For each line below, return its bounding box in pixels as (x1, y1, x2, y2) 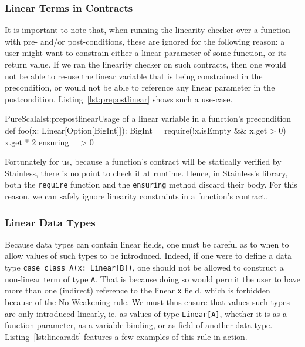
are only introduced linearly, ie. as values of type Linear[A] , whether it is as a (5, 307, 287, 319)
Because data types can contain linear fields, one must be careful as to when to (5, 238, 289, 250)
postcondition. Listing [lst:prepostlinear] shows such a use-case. (5, 92, 233, 105)
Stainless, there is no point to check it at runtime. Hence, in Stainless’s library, (5, 166, 288, 179)
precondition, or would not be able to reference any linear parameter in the (5, 81, 275, 94)
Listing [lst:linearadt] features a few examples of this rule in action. (5, 330, 248, 342)
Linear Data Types (5, 215, 96, 229)
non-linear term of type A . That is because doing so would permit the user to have (5, 272, 300, 285)
